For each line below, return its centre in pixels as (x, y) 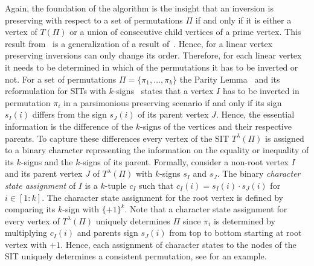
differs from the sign (69, 114)
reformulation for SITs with (56, 91)
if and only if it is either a (243, 20)
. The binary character (259, 173)
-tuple (116, 185)
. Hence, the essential (255, 114)
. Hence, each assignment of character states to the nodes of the (178, 244)
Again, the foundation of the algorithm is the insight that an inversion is (139, 8)
